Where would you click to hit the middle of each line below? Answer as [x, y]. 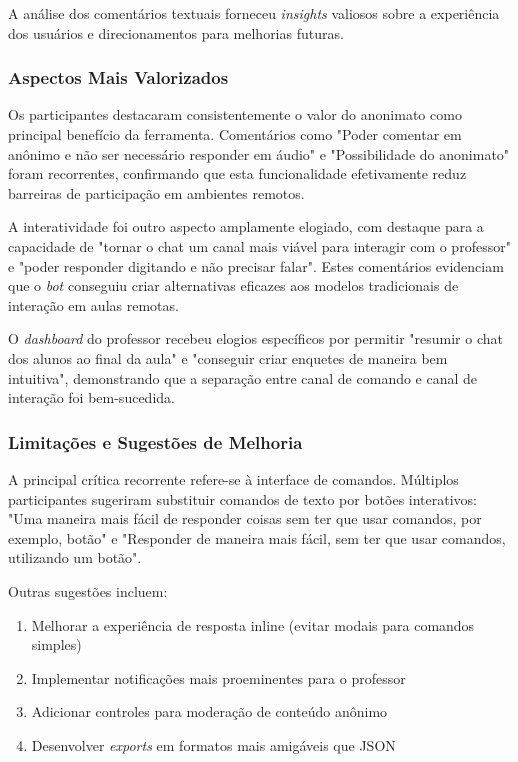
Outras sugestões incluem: [88, 590]
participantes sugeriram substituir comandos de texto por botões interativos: [243, 498]
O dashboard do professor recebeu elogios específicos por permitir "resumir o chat [255, 338]
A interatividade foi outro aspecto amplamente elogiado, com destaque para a [246, 226]
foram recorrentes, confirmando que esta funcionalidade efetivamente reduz [237, 173]
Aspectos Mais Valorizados [118, 77]
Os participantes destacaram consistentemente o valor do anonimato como [235, 114]
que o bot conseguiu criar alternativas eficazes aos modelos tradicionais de [233, 285]
